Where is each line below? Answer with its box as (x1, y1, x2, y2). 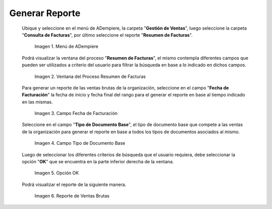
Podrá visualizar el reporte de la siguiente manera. (22, 181, 126, 187)
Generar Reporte (9, 8, 81, 19)
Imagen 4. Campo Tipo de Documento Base (34, 140, 125, 146)
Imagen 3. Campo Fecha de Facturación (34, 111, 118, 117)
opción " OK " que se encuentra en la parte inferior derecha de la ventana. (22, 159, 174, 165)
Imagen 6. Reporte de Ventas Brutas (34, 193, 110, 199)
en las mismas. (22, 98, 53, 105)
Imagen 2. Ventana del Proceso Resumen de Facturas (34, 73, 146, 79)
